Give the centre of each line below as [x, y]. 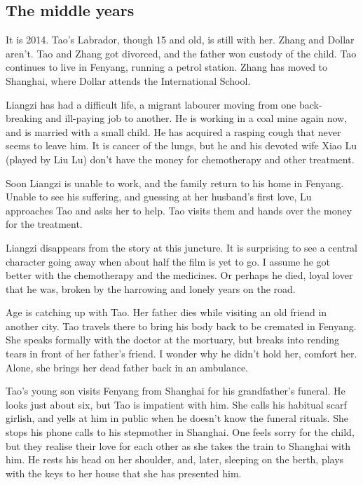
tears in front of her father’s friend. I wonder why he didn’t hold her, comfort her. [181, 354]
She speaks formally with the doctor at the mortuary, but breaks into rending [173, 340]
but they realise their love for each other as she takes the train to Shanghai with [178, 445]
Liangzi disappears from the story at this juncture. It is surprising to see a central [181, 247]
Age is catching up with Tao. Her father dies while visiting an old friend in [166, 312]
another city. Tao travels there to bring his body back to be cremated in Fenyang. [181, 326]
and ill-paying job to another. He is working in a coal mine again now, [197, 118]
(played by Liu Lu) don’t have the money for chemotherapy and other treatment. [180, 159]
